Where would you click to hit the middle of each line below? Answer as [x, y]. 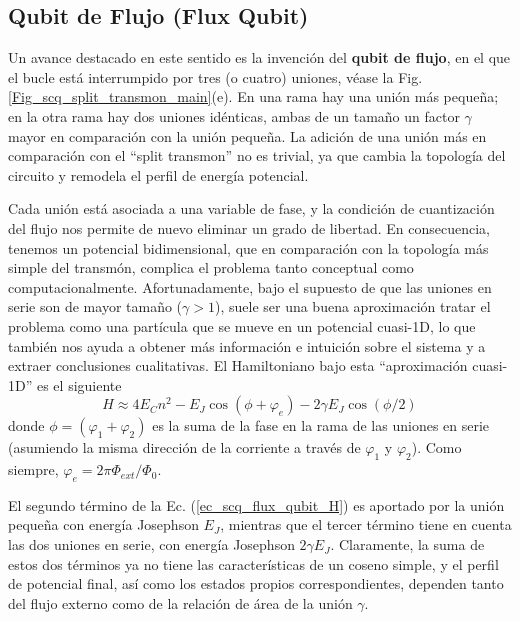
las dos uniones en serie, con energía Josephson [151, 544]
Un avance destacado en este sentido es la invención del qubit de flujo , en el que [259, 57]
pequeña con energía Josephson [103, 524]
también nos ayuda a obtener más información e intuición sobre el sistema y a [247, 345]
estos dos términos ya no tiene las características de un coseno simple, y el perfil [253, 563]
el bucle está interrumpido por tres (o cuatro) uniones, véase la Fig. [215, 76]
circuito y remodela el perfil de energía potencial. [158, 174]
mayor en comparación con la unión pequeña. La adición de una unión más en [247, 135]
